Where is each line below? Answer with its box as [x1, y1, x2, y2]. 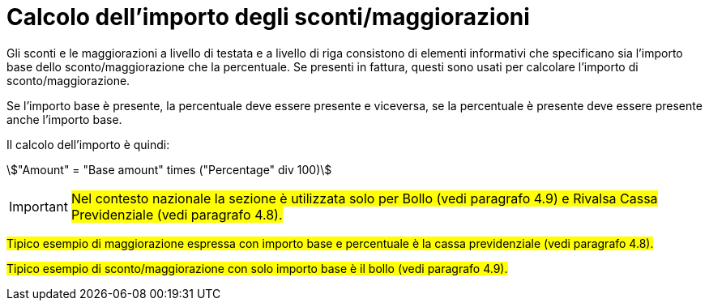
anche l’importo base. [6, 112, 122, 126]
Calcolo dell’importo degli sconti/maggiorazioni [6, 3, 530, 31]
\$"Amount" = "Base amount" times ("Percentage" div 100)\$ [6, 162, 332, 177]
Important [9, 198, 68, 215]
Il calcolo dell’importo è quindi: [6, 137, 170, 151]
